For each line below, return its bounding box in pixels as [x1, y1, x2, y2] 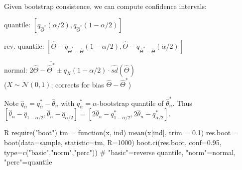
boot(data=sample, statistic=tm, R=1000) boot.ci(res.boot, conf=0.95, [4, 137, 222, 147]
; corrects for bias [51, 79, 104, 89]
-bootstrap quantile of [97, 97, 164, 108]
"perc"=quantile [4, 157, 52, 167]
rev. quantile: [4, 40, 44, 51]
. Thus [172, 97, 192, 108]
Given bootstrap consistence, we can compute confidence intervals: [4, 1, 207, 11]
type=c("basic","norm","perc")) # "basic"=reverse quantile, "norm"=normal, [4, 147, 236, 157]
